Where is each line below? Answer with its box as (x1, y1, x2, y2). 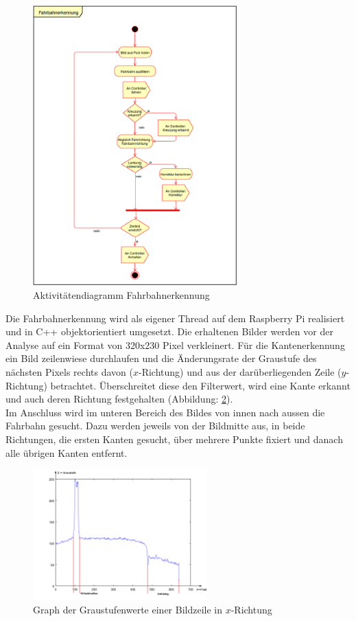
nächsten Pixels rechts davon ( (5, 364, 133, 379)
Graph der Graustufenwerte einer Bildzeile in (33, 602, 223, 617)
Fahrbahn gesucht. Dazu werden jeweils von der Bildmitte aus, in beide (5, 418, 305, 433)
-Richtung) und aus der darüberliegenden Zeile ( (138, 364, 342, 379)
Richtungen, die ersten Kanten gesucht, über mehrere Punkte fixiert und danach (5, 431, 343, 446)
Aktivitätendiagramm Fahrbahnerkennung (33, 287, 210, 302)
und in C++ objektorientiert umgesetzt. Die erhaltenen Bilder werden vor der (5, 324, 333, 339)
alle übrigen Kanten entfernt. (5, 445, 128, 460)
